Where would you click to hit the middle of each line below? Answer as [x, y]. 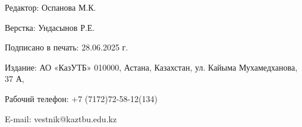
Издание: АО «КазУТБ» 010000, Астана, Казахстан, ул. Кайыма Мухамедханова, [151, 67]
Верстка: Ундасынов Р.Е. [50, 27]
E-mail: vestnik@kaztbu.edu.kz [61, 118]
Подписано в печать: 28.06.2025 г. [67, 47]
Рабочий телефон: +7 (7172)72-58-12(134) [81, 98]
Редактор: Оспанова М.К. [51, 7]
